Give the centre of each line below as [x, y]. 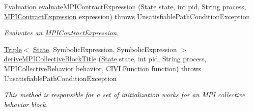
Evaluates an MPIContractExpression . [61, 33]
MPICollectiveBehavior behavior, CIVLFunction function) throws [103, 68]
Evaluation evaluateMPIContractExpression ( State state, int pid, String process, [125, 6]
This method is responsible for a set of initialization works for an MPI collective [125, 95]
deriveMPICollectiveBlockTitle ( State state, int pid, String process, [105, 59]
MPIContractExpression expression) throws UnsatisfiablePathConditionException [127, 16]
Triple [13, 49]
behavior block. [26, 104]
